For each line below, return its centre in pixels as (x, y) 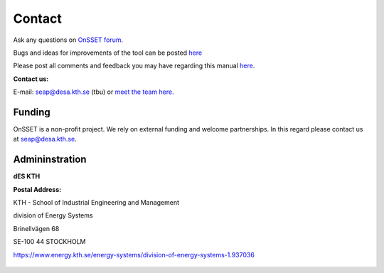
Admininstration (50, 160)
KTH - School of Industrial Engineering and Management (96, 203)
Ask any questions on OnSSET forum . (68, 40)
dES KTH (27, 176)
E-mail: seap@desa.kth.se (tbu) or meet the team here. (94, 92)
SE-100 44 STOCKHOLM (49, 242)
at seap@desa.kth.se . (45, 139)
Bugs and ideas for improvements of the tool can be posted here (108, 53)
